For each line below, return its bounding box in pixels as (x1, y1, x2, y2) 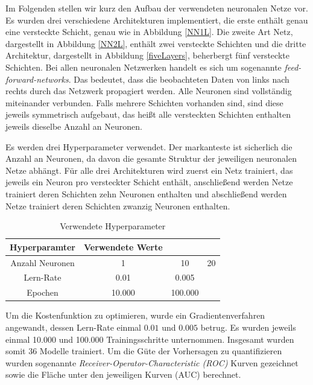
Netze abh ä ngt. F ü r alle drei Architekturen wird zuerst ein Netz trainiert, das (5, 164, 293, 176)
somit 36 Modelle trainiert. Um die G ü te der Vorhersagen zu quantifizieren (5, 345, 282, 357)
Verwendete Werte (83, 240, 163, 253)
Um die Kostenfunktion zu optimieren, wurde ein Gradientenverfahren (5, 309, 265, 322)
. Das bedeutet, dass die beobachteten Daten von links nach (68, 72, 289, 85)
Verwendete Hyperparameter (60, 220, 166, 232)
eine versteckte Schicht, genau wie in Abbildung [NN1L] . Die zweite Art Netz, (5, 25, 293, 38)
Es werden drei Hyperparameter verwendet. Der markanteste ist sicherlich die (5, 140, 292, 153)
